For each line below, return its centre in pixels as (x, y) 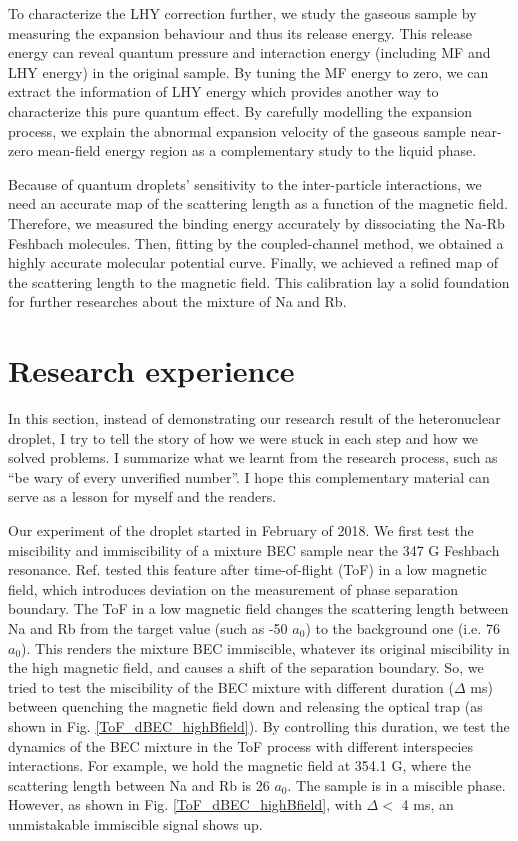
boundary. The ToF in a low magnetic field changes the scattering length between (258, 608)
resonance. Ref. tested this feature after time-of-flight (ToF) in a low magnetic (248, 569)
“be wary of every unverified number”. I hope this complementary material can (249, 476)
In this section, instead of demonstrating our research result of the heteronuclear (254, 418)
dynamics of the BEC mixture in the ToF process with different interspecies (241, 745)
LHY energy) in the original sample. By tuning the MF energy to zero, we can (248, 71)
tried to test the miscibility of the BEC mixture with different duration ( (231, 686)
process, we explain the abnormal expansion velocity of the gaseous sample (237, 130)
